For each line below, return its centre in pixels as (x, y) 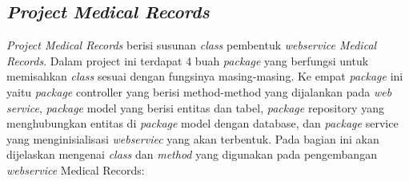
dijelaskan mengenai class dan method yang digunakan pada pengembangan (192, 154)
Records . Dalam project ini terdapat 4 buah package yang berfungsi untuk (188, 60)
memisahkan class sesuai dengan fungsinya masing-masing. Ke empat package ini (205, 76)
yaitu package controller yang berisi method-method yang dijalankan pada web (199, 91)
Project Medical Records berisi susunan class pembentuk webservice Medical (192, 45)
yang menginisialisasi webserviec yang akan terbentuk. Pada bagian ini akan (193, 138)
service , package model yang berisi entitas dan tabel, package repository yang (195, 107)
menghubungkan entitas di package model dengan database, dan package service (202, 123)
